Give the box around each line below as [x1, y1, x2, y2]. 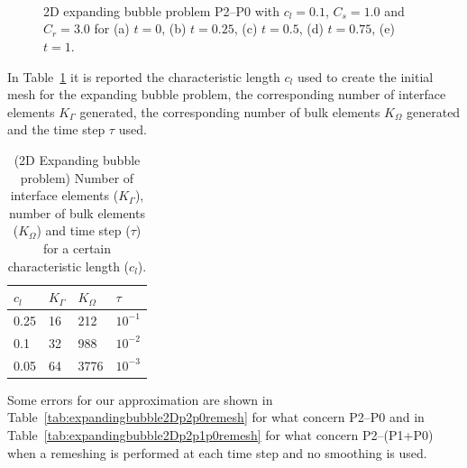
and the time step [7, 120, 105, 139]
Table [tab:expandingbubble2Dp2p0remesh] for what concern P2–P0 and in [7, 408, 425, 427]
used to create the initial [297, 67, 434, 86]
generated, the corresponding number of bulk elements [79, 102, 380, 121]
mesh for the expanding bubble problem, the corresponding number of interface [7, 85, 446, 104]
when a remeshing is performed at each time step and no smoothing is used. [7, 443, 427, 462]
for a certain [42, 238, 112, 257]
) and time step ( [36, 221, 131, 240]
